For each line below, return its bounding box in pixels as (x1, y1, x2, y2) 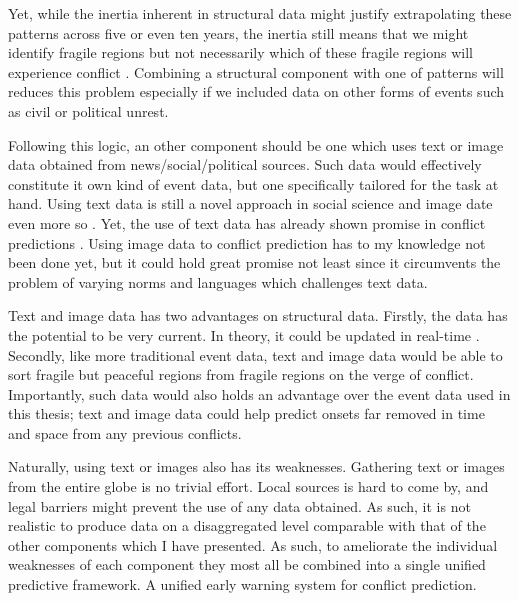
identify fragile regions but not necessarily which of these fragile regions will (8, 42, 473, 63)
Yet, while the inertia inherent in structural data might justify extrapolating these (8, 3, 512, 23)
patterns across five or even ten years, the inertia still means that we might (8, 22, 469, 43)
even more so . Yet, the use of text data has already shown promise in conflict (8, 212, 486, 233)
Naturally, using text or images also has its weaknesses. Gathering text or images (8, 456, 505, 477)
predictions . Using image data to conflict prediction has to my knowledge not (8, 232, 486, 253)
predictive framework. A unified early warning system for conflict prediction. (8, 574, 477, 595)
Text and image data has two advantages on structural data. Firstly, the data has (8, 305, 508, 326)
